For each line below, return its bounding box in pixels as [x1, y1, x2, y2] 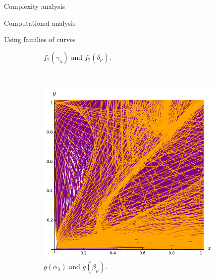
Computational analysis [4, 17, 76, 28]
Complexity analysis [4, 1, 65, 11]
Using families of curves [4, 34, 76, 45]
